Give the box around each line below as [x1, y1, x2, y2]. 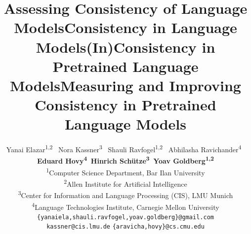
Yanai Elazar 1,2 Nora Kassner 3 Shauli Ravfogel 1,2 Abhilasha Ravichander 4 [6, 143, 242, 154]
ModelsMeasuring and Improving [10, 75, 241, 95]
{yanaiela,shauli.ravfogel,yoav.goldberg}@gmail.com [37, 213, 214, 221]
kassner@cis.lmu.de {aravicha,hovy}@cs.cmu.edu [46, 223, 205, 231]
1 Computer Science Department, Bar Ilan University [46, 166, 205, 177]
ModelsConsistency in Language [14, 17, 237, 37]
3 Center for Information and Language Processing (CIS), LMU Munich [18, 189, 233, 200]
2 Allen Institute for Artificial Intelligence [64, 177, 187, 189]
